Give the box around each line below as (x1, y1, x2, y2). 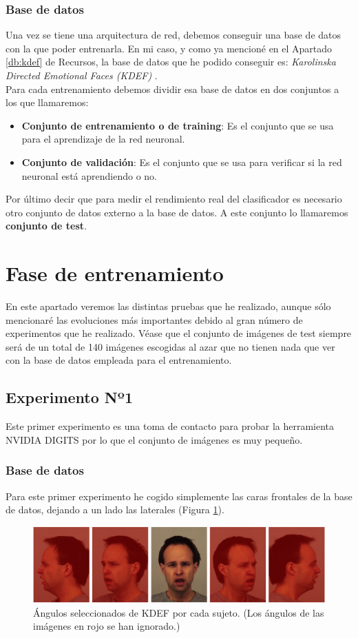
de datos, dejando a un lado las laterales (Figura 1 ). (6, 502, 224, 517)
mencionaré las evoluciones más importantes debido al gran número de (6, 312, 303, 327)
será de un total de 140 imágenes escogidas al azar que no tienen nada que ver (6, 339, 335, 353)
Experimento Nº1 (6, 387, 133, 408)
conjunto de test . (6, 218, 87, 233)
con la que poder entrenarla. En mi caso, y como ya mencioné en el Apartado (6, 41, 333, 55)
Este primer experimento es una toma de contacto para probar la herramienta (6, 419, 335, 433)
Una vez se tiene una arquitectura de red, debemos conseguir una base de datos (6, 28, 341, 42)
